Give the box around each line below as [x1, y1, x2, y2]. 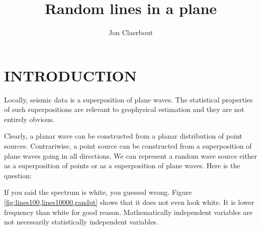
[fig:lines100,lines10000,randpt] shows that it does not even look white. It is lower [4, 197, 254, 207]
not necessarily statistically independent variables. [4, 216, 158, 227]
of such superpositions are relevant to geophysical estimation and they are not [4, 104, 244, 114]
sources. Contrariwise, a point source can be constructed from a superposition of [4, 141, 252, 151]
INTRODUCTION [4, 65, 137, 85]
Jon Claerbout [109, 27, 153, 38]
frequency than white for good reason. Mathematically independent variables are [4, 206, 252, 217]
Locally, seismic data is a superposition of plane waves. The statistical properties [4, 94, 253, 104]
